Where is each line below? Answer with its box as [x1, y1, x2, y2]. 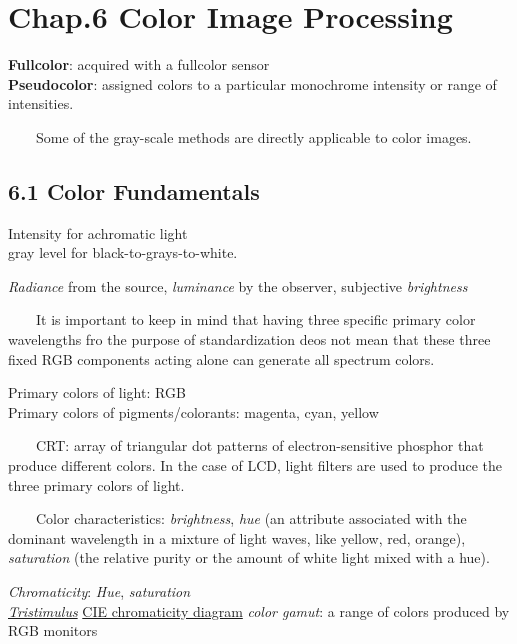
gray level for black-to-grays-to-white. [8, 242, 238, 263]
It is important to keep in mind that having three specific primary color [36, 309, 476, 330]
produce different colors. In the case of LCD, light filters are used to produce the [8, 455, 503, 476]
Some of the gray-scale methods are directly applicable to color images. [36, 126, 472, 147]
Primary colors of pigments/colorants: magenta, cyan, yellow [8, 401, 379, 422]
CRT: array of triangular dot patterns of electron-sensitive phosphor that [36, 435, 484, 456]
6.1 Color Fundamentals [8, 175, 260, 206]
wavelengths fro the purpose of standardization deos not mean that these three [8, 329, 491, 350]
